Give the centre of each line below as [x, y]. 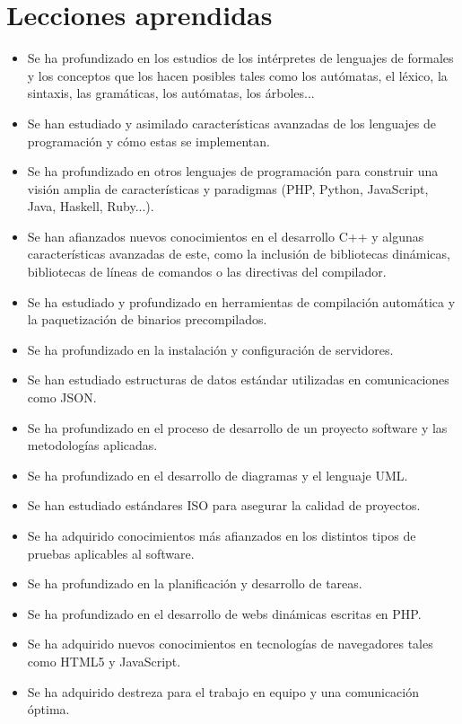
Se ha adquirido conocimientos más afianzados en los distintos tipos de [222, 535]
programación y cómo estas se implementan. [148, 141]
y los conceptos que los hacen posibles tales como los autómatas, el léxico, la [237, 75]
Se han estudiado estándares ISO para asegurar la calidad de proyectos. [224, 505]
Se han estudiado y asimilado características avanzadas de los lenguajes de [231, 123]
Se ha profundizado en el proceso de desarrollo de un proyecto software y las [237, 427]
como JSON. [62, 397]
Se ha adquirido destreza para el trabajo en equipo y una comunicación [223, 691]
